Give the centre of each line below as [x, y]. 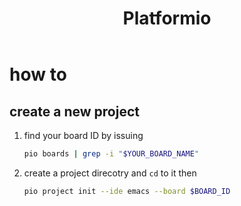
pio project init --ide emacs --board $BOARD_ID [127, 191]
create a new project [74, 111]
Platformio [167, 18]
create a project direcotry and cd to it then [110, 173]
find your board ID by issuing [83, 135]
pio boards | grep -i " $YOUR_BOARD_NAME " [111, 154]
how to [38, 74]
